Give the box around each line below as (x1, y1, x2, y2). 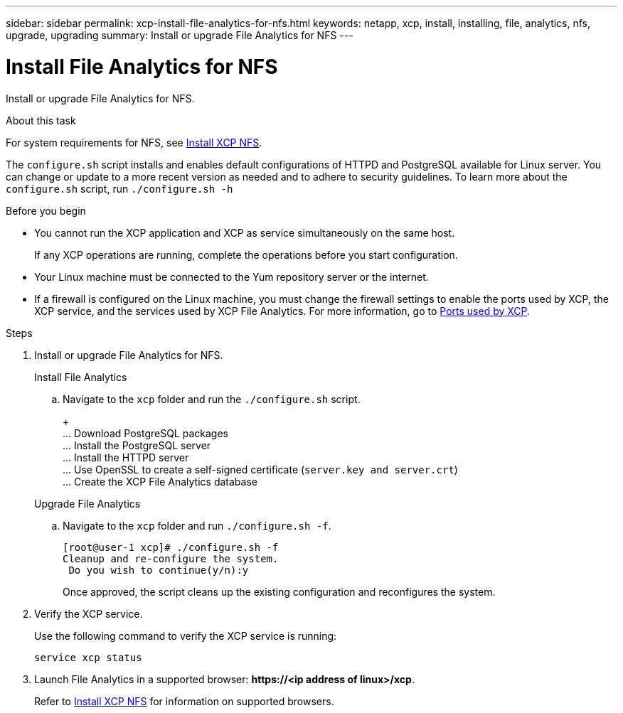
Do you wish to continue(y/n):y (68, 564, 249, 576)
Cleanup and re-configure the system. (63, 552, 279, 564)
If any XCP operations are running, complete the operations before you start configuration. (34, 248, 458, 261)
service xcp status (34, 651, 142, 663)
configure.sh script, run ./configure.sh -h (6, 182, 233, 195)
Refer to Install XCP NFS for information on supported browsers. (34, 695, 334, 707)
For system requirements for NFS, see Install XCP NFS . (6, 136, 262, 149)
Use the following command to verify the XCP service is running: (34, 629, 337, 642)
